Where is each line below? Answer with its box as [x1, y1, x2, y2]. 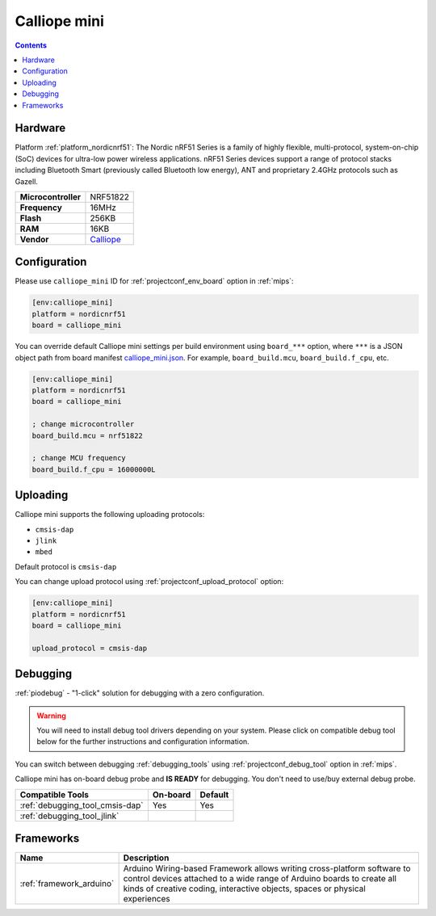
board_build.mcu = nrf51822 [31, 431, 143, 440]
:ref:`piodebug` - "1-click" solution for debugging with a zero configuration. [15, 688, 265, 698]
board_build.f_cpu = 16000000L [31, 464, 157, 474]
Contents [15, 40, 48, 50]
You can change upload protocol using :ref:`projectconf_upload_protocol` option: [15, 577, 284, 586]
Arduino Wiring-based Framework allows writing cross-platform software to [123, 863, 411, 874]
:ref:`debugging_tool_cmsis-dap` [19, 800, 145, 811]
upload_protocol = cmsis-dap [31, 643, 148, 653]
